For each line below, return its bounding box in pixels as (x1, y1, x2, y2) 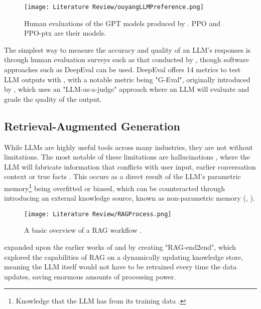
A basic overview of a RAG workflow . (24, 225, 142, 235)
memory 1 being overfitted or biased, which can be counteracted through (4, 181, 225, 193)
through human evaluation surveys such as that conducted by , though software (4, 54, 249, 65)
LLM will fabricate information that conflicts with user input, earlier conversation (4, 161, 256, 172)
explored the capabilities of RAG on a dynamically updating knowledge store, (4, 251, 243, 262)
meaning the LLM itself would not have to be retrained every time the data (4, 261, 237, 272)
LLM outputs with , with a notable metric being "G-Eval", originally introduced (4, 74, 250, 84)
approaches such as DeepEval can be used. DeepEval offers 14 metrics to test (4, 64, 241, 75)
